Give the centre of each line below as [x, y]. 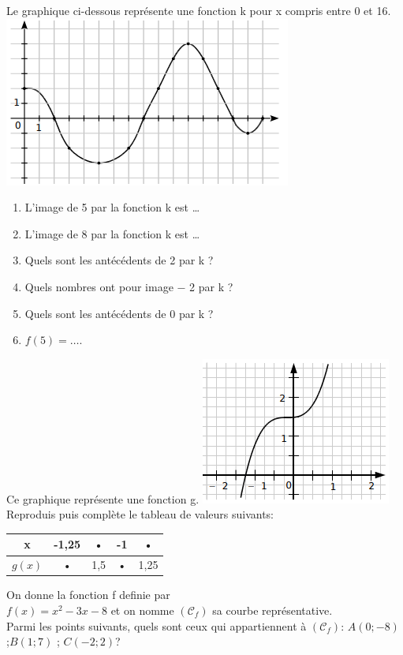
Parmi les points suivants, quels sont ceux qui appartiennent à [157, 625]
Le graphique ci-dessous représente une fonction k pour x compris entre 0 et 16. [199, 10]
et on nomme [142, 610]
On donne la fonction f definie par [88, 595]
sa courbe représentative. [272, 610]
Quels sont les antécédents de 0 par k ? [119, 313]
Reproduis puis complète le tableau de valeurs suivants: [140, 514]
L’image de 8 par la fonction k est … [112, 233]
